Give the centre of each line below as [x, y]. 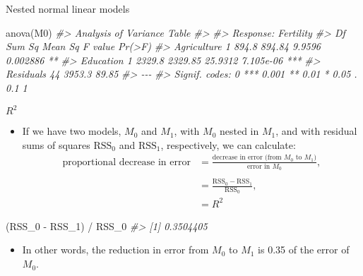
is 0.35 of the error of [304, 250]
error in [258, 166]
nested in [239, 131]
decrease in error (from [247, 158]
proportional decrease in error [126, 162]
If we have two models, [72, 131]
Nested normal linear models [68, 8]
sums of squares [56, 144]
